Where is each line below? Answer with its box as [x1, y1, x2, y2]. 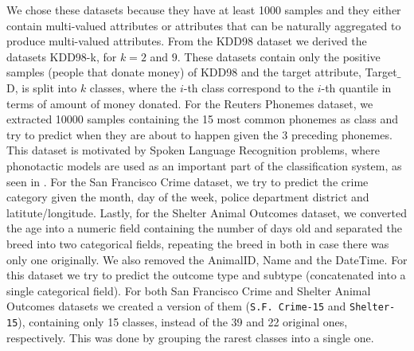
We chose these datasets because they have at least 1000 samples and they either [6, 2, 401, 18]
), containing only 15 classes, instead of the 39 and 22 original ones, [18, 313, 348, 330]
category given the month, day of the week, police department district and [6, 189, 369, 205]
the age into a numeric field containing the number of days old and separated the [6, 220, 402, 236]
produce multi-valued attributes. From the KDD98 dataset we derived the [6, 33, 367, 49]
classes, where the [89, 79, 177, 96]
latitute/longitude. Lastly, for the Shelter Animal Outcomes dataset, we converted [6, 204, 407, 220]
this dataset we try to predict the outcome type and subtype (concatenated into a [6, 267, 406, 283]
